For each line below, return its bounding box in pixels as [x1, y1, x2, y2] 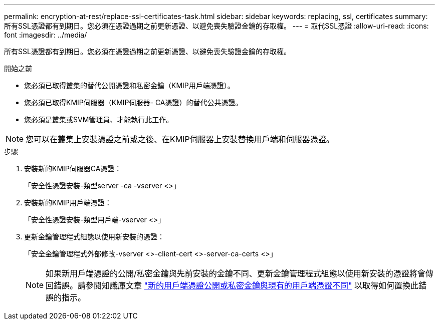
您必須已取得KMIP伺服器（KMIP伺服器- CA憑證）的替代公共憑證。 [24, 98, 243, 107]
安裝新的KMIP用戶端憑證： [24, 198, 112, 207]
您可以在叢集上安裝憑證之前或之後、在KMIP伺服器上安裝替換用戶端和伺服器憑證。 [26, 134, 334, 144]
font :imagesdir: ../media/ [4, 31, 87, 39]
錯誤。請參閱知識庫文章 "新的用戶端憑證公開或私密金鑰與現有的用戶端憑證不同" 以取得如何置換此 [54, 280, 419, 290]
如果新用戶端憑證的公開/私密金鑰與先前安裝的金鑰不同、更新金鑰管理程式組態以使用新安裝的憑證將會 [46, 268, 425, 278]
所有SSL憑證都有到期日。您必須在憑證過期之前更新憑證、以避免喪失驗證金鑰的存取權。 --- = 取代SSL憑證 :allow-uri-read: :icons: [4, 22, 429, 30]
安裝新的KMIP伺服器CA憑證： [24, 164, 122, 173]
